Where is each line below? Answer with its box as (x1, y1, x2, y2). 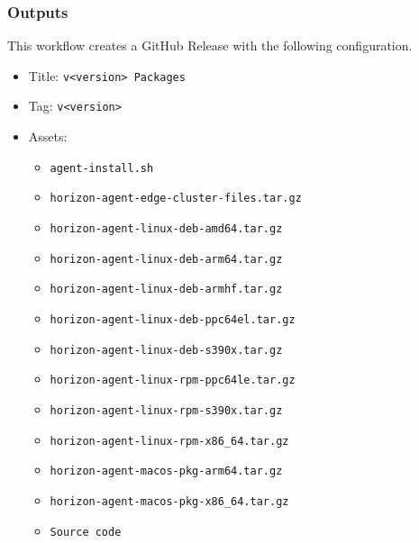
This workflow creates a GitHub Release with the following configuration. (7, 36, 413, 55)
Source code (50, 525, 122, 538)
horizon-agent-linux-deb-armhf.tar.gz (50, 283, 283, 296)
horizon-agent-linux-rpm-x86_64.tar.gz (50, 434, 289, 448)
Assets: (28, 127, 68, 146)
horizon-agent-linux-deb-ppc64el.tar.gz (50, 313, 296, 326)
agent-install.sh (50, 161, 154, 175)
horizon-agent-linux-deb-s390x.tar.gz (50, 343, 283, 357)
